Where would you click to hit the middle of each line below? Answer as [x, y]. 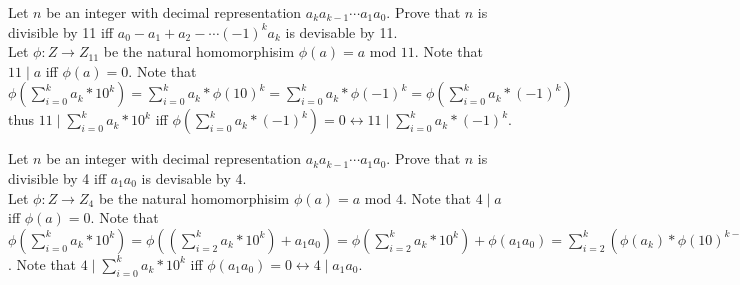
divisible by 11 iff [61, 31]
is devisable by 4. [194, 177]
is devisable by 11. [341, 31]
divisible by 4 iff [57, 177]
